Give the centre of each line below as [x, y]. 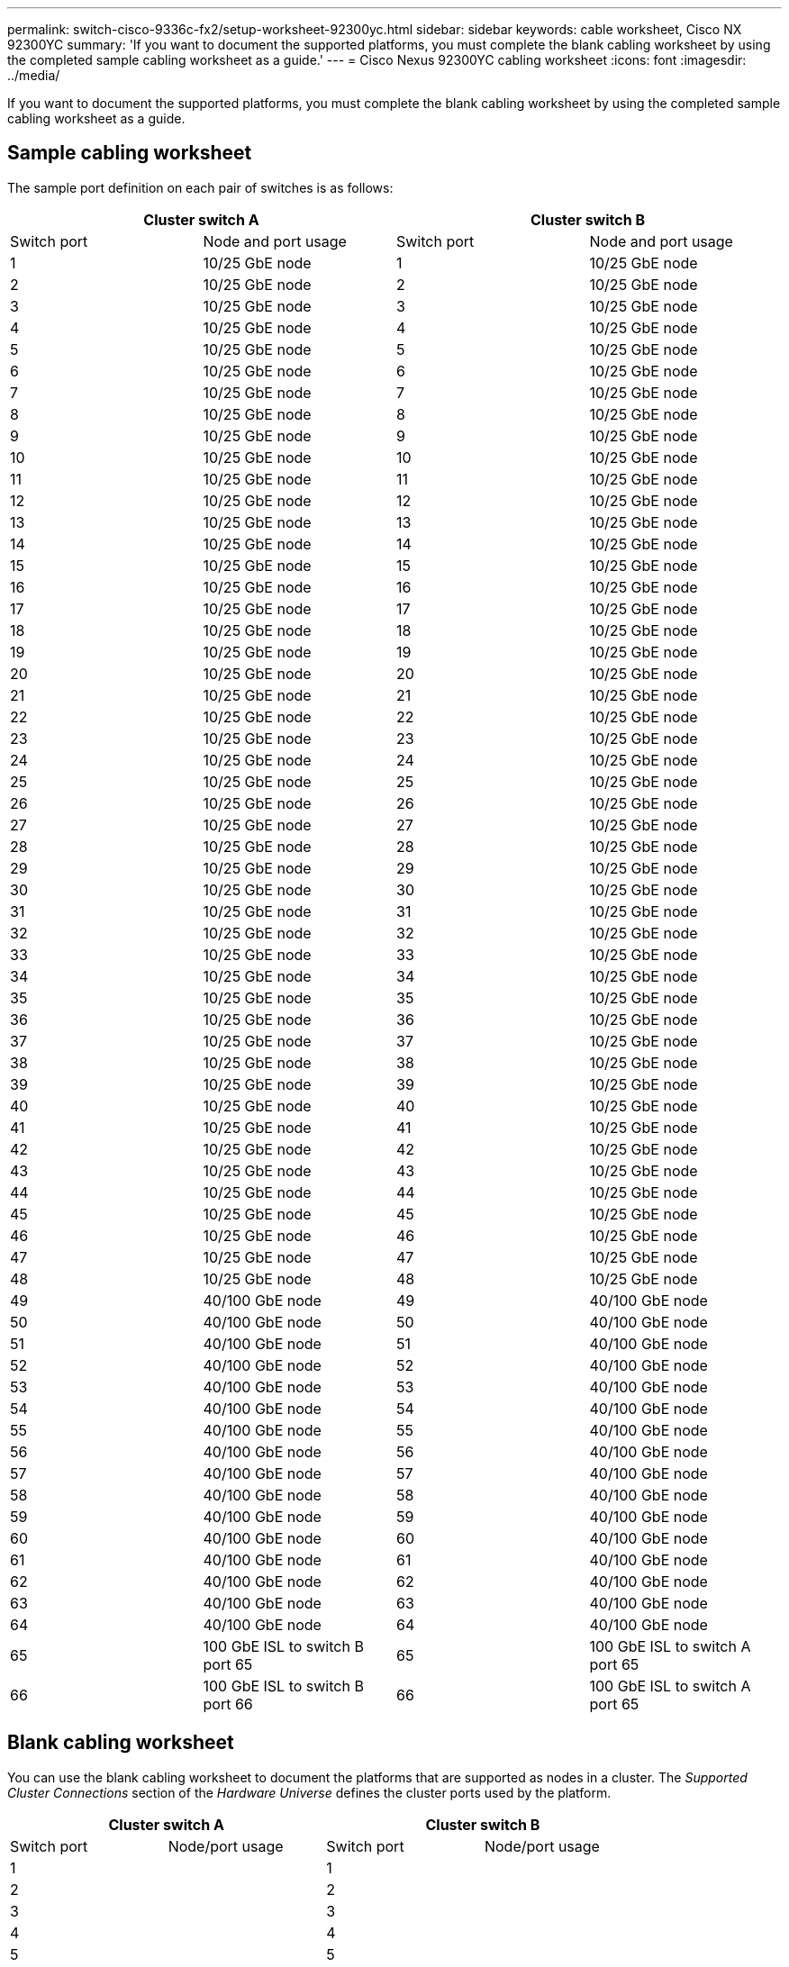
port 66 [228, 1704]
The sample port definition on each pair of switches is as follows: [200, 187]
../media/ [34, 75]
